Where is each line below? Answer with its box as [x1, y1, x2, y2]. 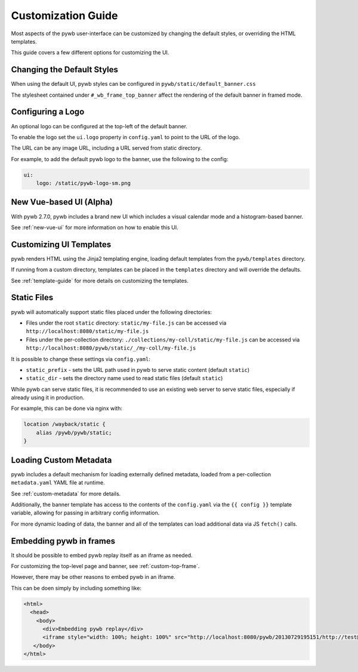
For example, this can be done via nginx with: [11, 405, 122, 412]
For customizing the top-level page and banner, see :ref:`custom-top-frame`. [11, 562, 200, 569]
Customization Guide [11, 9, 118, 22]
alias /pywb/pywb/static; [36, 429, 112, 436]
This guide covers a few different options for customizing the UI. [11, 49, 169, 56]
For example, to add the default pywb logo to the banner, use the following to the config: [11, 155, 229, 162]
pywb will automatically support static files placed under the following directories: [11, 308, 212, 316]
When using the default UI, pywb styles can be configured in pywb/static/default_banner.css [11, 81, 256, 88]
